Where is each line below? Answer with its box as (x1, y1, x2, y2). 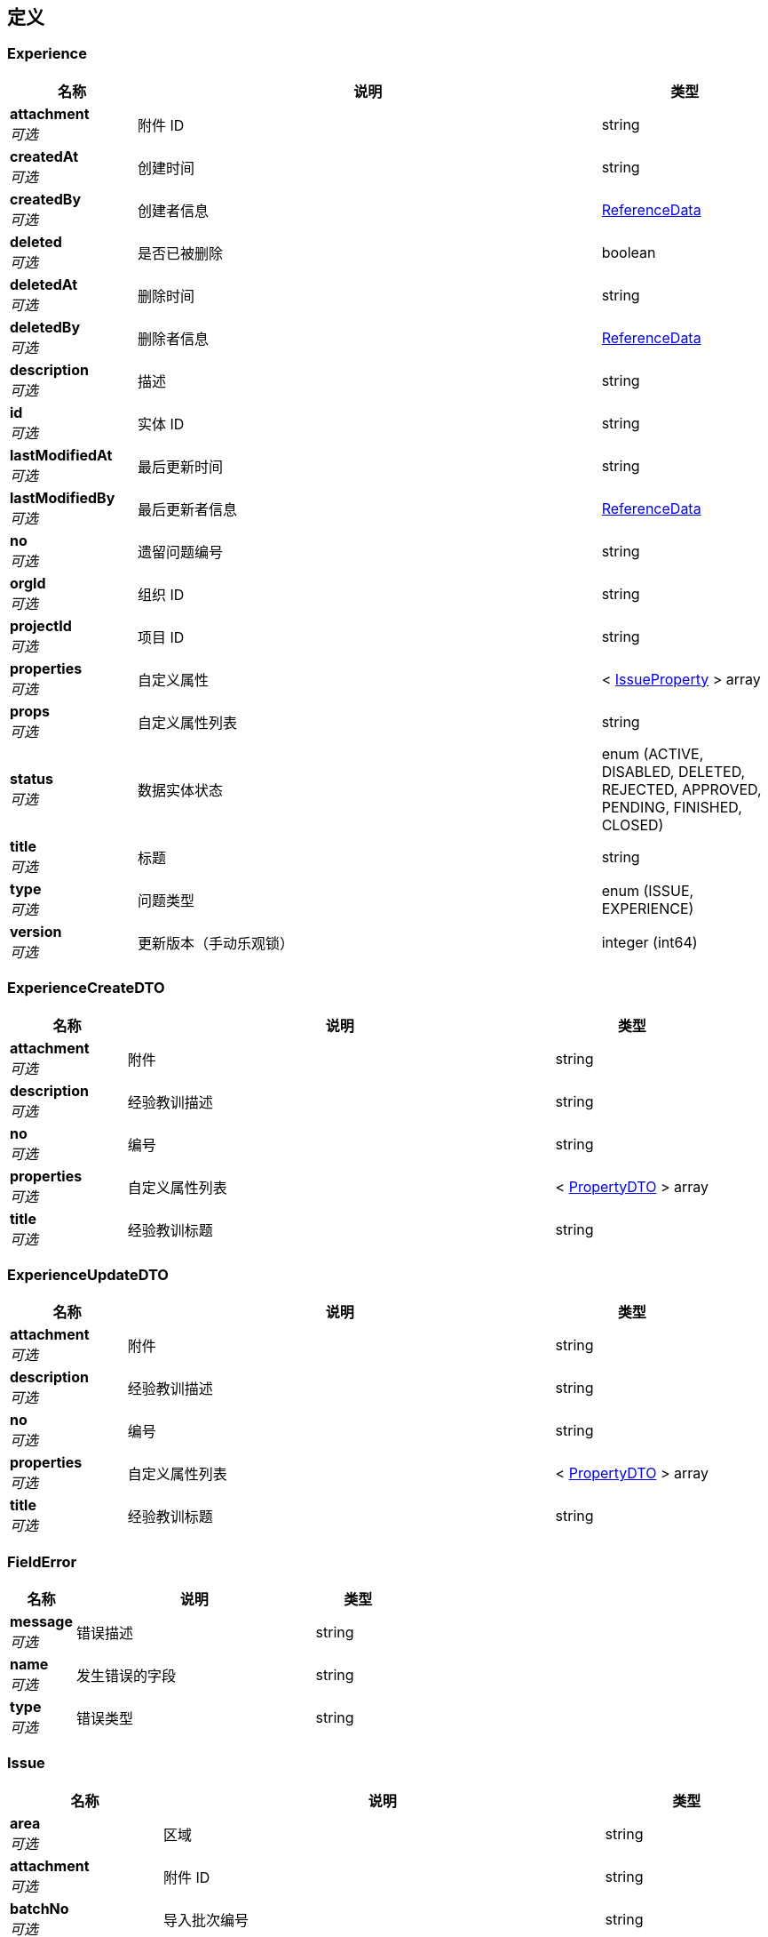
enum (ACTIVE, (601, 744, 704, 763)
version (10, 922, 62, 940)
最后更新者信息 (137, 500, 237, 518)
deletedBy (10, 317, 81, 336)
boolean (601, 243, 656, 261)
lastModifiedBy (10, 488, 115, 507)
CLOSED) (601, 815, 664, 834)
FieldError (7, 1552, 77, 1571)
